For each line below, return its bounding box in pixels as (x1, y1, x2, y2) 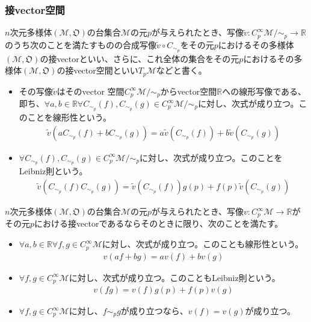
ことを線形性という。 (27, 110, 111, 123)
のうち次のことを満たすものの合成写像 (5, 38, 156, 51)
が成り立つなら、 (120, 305, 188, 317)
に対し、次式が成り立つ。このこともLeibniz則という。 (69, 271, 280, 283)
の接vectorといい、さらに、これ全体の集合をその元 (40, 52, 239, 65)
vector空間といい (73, 64, 138, 77)
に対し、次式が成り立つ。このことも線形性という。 (102, 238, 304, 250)
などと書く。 (156, 64, 207, 77)
